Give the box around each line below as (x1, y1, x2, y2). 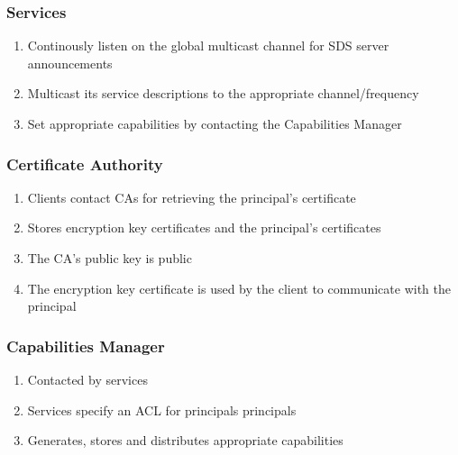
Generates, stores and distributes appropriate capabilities (27, 431, 343, 450)
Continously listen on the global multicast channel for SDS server (27, 36, 389, 55)
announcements (27, 53, 113, 72)
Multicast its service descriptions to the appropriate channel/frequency (27, 84, 419, 103)
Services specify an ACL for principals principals (27, 400, 297, 419)
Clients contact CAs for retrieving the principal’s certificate (27, 187, 356, 206)
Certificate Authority (6, 152, 163, 175)
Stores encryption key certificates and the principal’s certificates (27, 218, 381, 237)
